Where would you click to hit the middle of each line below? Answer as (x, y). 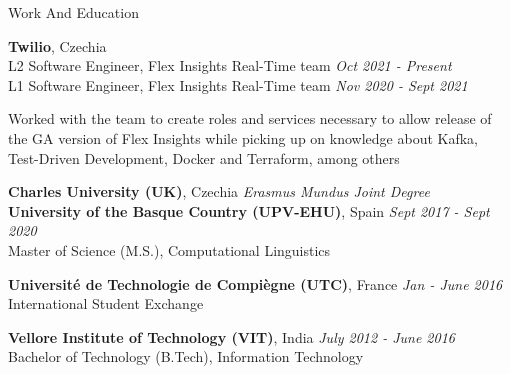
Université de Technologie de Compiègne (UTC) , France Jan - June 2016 (255, 283)
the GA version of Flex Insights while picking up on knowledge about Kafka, (243, 137)
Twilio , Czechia (57, 45)
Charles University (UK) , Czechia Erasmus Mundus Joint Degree (219, 191)
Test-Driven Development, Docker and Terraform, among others (204, 157)
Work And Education (73, 12)
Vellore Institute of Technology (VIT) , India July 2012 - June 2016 (231, 336)
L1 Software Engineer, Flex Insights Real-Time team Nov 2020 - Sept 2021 (238, 84)
